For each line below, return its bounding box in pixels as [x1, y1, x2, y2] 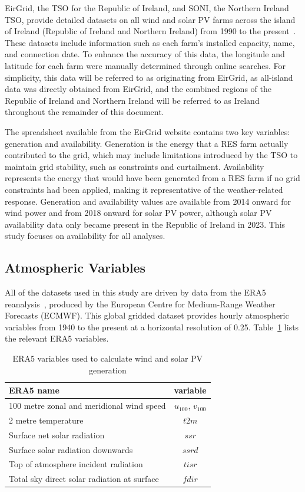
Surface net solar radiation [9, 428, 105, 441]
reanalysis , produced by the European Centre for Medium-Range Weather [5, 297, 276, 310]
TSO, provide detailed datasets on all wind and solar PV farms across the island [5, 13, 296, 25]
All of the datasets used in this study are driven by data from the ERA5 [5, 286, 266, 299]
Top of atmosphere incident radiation [9, 458, 143, 470]
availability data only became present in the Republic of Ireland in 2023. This [5, 218, 286, 230]
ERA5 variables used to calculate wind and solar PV [12, 352, 203, 365]
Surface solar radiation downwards [9, 443, 133, 455]
